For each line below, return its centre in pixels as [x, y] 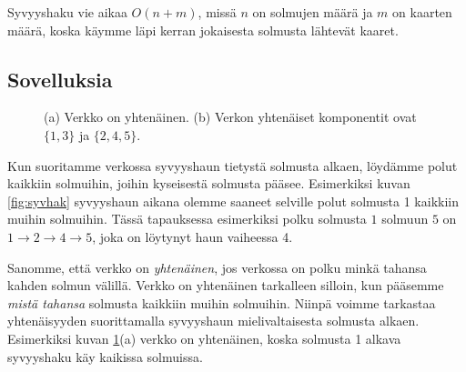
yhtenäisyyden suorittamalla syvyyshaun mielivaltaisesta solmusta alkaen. [213, 321]
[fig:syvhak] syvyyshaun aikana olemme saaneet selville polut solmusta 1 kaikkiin [233, 201]
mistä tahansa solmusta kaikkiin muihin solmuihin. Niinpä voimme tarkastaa [222, 302]
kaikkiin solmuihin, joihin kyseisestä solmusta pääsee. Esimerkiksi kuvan [209, 183]
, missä [217, 12]
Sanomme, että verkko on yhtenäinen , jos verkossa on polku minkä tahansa [217, 267]
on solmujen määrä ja [313, 12]
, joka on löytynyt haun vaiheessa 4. [192, 236]
